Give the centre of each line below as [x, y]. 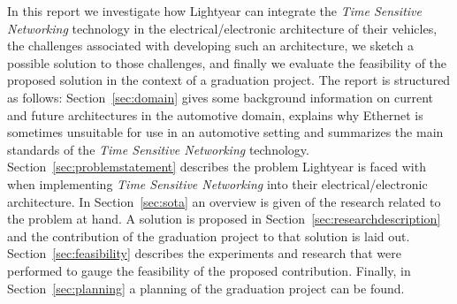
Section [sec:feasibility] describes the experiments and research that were [204, 253]
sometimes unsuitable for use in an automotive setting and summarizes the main [225, 132]
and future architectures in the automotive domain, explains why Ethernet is [215, 114]
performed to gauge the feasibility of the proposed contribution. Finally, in [209, 270]
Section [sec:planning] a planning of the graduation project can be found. [206, 288]
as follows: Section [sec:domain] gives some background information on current [220, 97]
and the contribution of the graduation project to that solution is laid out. [209, 236]
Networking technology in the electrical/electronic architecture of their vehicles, [222, 28]
